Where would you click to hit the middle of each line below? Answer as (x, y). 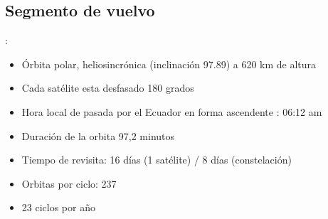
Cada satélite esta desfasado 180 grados (108, 88)
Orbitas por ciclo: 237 (69, 183)
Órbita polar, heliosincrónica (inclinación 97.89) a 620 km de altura (169, 64)
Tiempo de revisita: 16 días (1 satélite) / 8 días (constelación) (157, 160)
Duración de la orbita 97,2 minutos (98, 135)
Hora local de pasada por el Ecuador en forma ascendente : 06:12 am (172, 111)
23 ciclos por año (58, 207)
